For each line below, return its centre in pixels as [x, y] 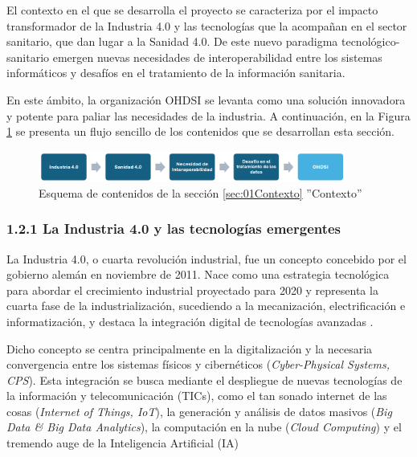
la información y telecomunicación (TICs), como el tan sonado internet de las [197, 396]
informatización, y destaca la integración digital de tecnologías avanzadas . [190, 321]
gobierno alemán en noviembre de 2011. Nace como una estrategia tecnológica [198, 274]
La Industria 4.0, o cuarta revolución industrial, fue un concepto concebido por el [206, 258]
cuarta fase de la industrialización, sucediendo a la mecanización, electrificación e [206, 306]
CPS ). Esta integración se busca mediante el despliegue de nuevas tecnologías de [204, 379]
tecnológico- [370, 41]
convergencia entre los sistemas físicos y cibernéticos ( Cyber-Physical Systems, [198, 364]
